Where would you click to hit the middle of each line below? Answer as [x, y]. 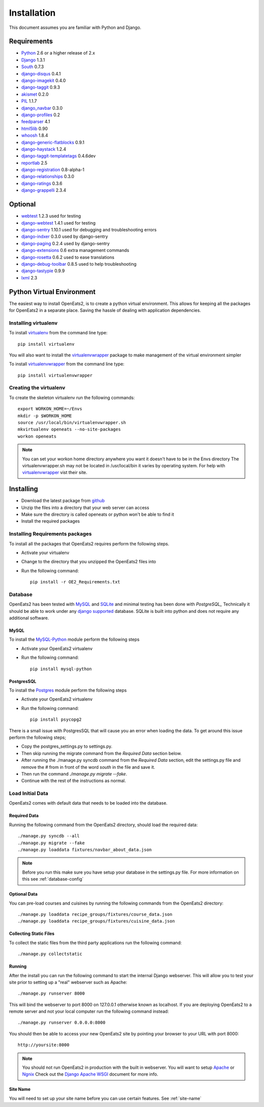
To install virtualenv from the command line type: [58, 333]
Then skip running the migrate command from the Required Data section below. [101, 753]
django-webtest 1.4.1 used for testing [58, 223]
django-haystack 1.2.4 [44, 149]
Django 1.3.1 [33, 60]
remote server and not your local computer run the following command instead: [89, 1011]
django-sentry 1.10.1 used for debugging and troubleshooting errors [89, 229]
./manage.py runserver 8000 [51, 994]
